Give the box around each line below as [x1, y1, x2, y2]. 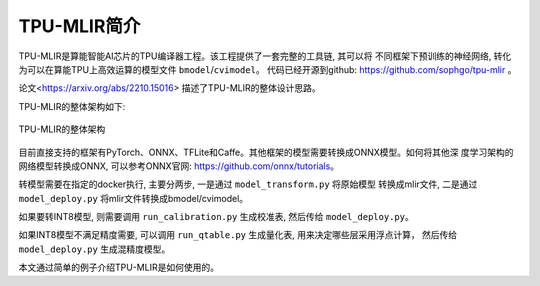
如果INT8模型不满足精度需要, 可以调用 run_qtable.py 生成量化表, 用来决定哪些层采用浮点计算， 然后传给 [18, 229, 458, 241]
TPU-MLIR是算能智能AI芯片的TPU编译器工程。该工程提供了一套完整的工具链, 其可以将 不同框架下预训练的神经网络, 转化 [18, 50, 512, 62]
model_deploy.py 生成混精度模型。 [18, 243, 171, 255]
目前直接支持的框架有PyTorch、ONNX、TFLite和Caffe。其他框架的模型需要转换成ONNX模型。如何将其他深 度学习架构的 [18, 146, 514, 158]
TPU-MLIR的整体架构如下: [18, 100, 126, 112]
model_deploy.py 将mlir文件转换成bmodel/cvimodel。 [18, 192, 249, 204]
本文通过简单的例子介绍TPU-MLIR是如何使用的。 [18, 261, 220, 274]
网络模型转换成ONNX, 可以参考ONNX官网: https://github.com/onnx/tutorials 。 [18, 160, 340, 172]
